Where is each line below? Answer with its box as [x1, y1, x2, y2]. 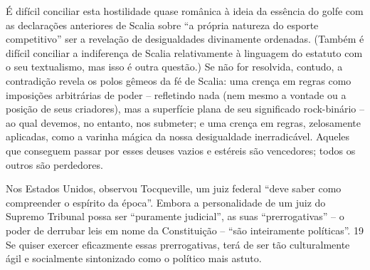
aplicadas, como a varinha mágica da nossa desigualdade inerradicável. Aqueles [6, 129, 350, 144]
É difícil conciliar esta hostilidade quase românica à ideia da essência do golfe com [6, 4, 364, 18]
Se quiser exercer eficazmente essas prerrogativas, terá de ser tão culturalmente [6, 237, 350, 251]
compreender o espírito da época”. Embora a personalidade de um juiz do [6, 194, 326, 209]
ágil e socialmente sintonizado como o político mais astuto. [6, 251, 262, 266]
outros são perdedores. [6, 157, 103, 172]
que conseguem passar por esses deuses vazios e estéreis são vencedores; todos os [6, 142, 356, 157]
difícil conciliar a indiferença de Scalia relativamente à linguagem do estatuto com [6, 45, 363, 60]
